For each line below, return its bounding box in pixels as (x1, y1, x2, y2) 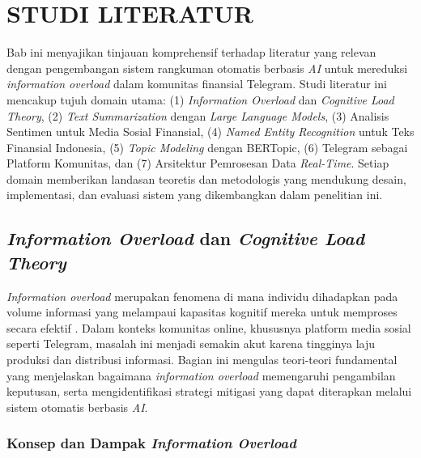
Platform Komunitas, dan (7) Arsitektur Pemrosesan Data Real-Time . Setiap (6, 155, 389, 172)
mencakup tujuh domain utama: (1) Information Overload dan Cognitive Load (6, 91, 394, 108)
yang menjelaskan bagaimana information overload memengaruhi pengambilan (6, 367, 396, 384)
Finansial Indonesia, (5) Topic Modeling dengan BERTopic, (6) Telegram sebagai (6, 138, 408, 155)
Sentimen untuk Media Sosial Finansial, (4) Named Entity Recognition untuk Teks (6, 123, 415, 140)
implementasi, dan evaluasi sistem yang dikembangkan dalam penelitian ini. (6, 186, 383, 203)
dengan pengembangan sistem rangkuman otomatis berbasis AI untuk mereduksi (6, 59, 408, 76)
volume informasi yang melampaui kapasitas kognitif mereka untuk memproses (6, 303, 398, 320)
